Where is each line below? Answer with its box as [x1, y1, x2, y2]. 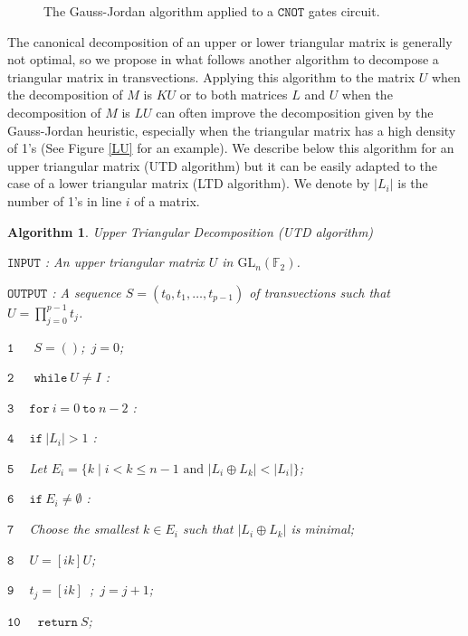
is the [397, 174, 428, 193]
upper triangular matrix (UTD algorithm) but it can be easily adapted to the [7, 156, 437, 175]
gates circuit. [308, 2, 380, 20]
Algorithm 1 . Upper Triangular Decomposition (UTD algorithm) [7, 222, 374, 241]
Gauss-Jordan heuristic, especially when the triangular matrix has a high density [7, 120, 456, 139]
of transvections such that [249, 282, 391, 301]
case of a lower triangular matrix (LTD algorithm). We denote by [7, 174, 370, 193]
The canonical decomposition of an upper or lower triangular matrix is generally [7, 32, 453, 51]
